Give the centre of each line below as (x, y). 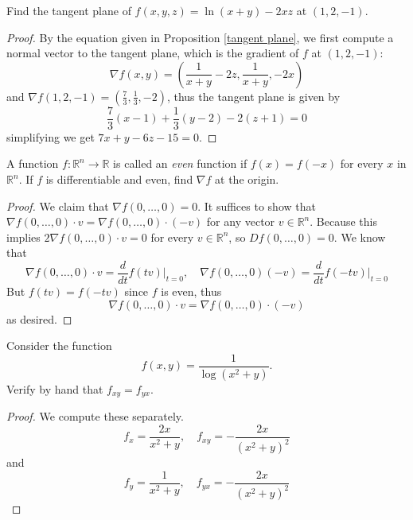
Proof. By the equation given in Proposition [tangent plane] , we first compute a (200, 37)
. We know (360, 237)
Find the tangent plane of (69, 10)
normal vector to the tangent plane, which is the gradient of (153, 53)
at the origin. (247, 179)
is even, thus (191, 291)
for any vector (241, 221)
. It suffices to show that (257, 206)
